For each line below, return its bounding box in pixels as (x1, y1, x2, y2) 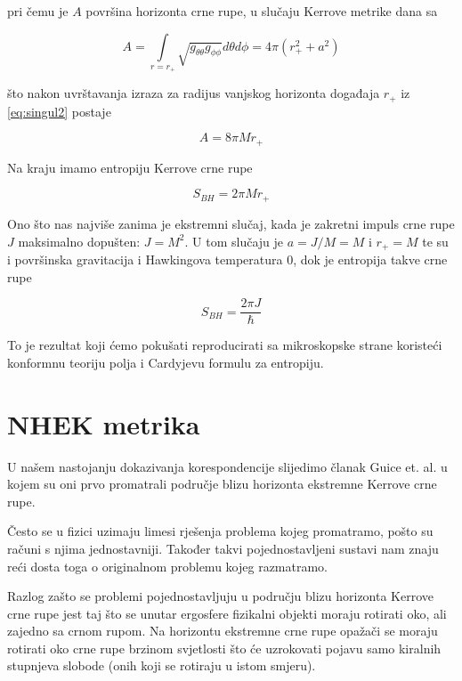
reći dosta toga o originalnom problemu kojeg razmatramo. (7, 556, 328, 575)
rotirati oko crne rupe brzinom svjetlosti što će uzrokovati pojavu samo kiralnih (7, 638, 442, 657)
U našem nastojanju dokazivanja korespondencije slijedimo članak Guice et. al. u (7, 457, 448, 475)
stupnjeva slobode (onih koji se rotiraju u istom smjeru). (7, 656, 316, 675)
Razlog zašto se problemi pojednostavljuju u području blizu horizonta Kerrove (7, 587, 434, 605)
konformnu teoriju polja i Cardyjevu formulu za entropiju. (7, 353, 324, 371)
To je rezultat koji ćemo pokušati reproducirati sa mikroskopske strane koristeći (7, 336, 442, 354)
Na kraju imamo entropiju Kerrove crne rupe (7, 158, 253, 176)
